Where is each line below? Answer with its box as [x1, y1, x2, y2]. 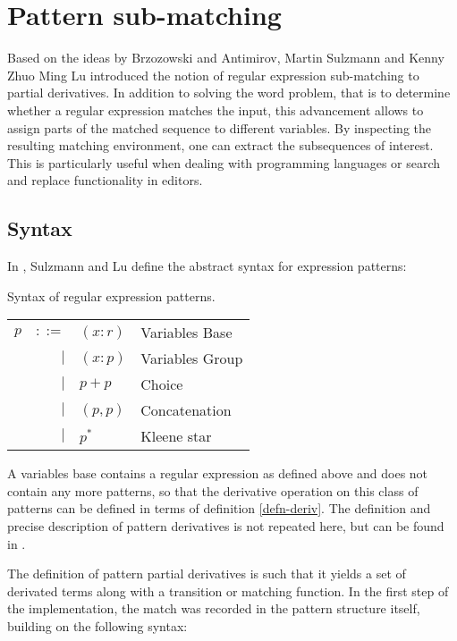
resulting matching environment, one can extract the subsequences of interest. [7, 136, 434, 155]
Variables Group [140, 348, 243, 369]
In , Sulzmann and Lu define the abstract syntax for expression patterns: [7, 257, 407, 275]
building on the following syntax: [7, 617, 188, 636]
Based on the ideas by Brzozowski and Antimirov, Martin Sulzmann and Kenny [7, 48, 444, 67]
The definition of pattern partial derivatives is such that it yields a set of [7, 564, 406, 583]
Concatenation [140, 400, 232, 421]
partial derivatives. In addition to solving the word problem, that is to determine [7, 83, 451, 102]
